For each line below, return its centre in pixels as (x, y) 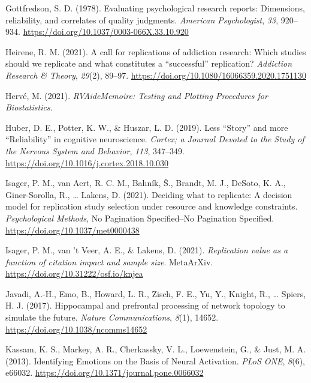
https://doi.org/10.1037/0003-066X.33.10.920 (106, 32)
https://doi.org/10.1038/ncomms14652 (76, 329)
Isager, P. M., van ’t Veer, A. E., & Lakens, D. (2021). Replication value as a (147, 250)
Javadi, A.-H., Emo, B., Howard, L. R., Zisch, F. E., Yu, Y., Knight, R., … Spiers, (156, 293)
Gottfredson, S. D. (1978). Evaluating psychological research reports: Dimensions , (155, 8)
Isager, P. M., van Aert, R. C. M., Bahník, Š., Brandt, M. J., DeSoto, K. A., (146, 183)
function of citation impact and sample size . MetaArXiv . (109, 261)
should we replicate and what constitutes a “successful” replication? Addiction (149, 63)
